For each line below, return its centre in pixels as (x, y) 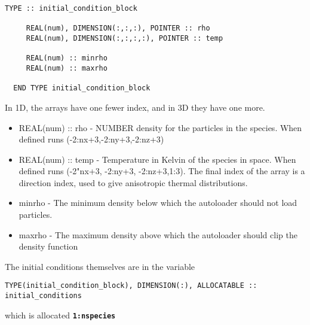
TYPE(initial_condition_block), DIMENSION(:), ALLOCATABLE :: (131, 286)
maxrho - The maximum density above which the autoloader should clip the (158, 234)
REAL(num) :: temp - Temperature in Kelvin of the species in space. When (157, 159)
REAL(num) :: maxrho (67, 68)
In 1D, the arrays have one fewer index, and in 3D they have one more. (135, 107)
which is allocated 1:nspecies (60, 315)
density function (48, 246)
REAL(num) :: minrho (67, 58)
